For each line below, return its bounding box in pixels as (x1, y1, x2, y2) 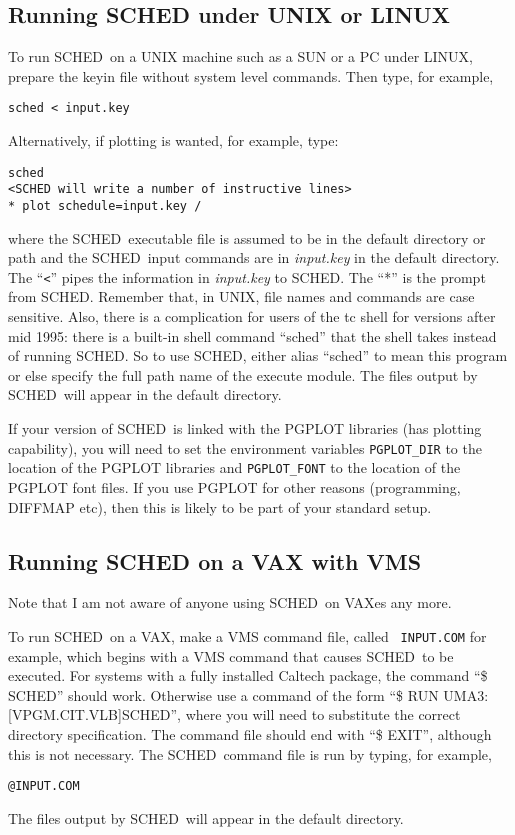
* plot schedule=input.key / (8, 198, 202, 213)
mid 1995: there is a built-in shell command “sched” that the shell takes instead (8, 325, 497, 346)
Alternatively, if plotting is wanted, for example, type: (8, 130, 339, 151)
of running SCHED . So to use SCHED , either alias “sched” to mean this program (8, 345, 508, 366)
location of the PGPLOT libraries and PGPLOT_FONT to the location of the (8, 457, 461, 478)
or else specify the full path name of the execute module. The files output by (8, 364, 478, 385)
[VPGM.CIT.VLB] (8, 704, 122, 725)
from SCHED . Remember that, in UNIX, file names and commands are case (8, 286, 475, 307)
